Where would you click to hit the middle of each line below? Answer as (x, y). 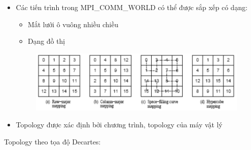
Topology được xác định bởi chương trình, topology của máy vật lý (119, 125)
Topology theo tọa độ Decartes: (52, 141)
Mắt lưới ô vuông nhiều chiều (73, 24)
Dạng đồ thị (46, 41)
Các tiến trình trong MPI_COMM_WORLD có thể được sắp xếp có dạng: (132, 7)
